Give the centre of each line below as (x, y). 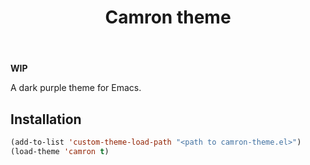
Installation (46, 119)
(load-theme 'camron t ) (60, 151)
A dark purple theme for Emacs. (76, 88)
